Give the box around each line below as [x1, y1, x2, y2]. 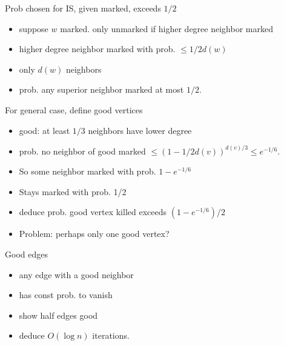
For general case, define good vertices [5, 103, 143, 116]
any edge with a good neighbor [19, 268, 134, 281]
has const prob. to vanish [19, 288, 113, 301]
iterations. [92, 329, 130, 342]
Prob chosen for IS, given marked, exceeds [5, 2, 161, 14]
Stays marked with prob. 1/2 [19, 185, 127, 198]
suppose [19, 22, 48, 35]
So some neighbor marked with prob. [19, 165, 156, 178]
